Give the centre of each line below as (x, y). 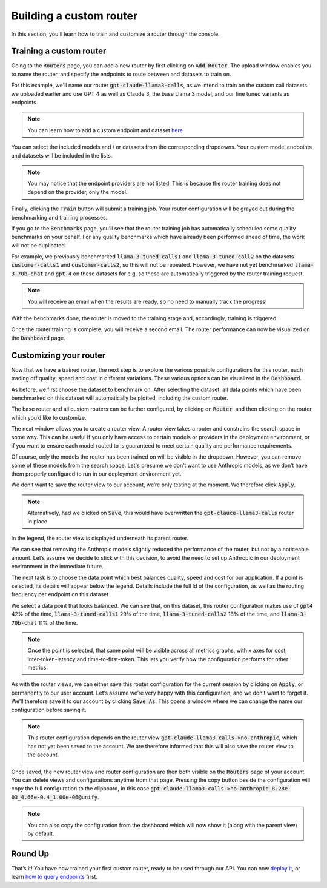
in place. (38, 521)
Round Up (30, 854)
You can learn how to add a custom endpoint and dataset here (105, 130)
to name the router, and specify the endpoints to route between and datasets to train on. (121, 74)
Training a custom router (59, 51)
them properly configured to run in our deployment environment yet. (96, 474)
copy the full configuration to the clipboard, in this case (80, 789)
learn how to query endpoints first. (54, 877)
